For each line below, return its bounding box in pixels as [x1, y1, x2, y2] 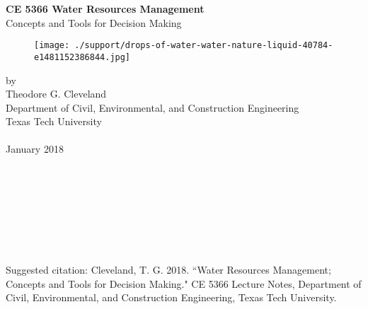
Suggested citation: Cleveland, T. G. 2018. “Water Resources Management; [6, 262, 331, 277]
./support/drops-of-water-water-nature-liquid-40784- [74, 40, 333, 51]
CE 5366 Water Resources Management [6, 1, 205, 16]
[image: [34, 40, 70, 51]
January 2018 [6, 141, 64, 156]
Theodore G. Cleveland [6, 86, 107, 101]
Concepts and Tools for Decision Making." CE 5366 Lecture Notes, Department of [6, 276, 362, 291]
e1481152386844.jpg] [34, 52, 131, 62]
